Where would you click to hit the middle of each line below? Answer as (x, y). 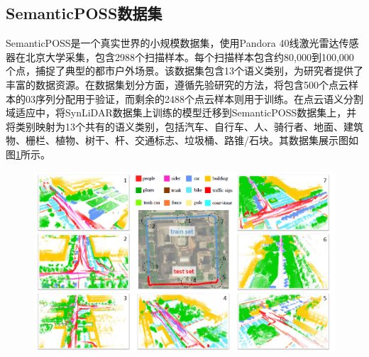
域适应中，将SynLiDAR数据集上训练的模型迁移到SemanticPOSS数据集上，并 (181, 112)
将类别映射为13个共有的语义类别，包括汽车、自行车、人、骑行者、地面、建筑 (184, 126)
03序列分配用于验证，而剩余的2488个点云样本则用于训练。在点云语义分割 (194, 98)
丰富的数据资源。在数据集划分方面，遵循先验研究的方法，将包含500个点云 (177, 84)
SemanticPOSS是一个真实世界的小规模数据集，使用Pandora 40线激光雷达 (172, 43)
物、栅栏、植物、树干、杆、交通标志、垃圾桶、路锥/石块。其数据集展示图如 (182, 140)
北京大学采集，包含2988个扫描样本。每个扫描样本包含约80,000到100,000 (189, 56)
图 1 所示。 (28, 154)
